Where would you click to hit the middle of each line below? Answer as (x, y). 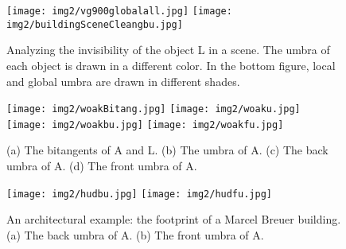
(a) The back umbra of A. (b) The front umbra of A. (135, 234)
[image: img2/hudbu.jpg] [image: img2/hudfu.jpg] (139, 194)
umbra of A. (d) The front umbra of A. (102, 165)
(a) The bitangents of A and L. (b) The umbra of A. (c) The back (167, 150)
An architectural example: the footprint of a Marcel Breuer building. (174, 219)
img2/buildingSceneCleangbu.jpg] (95, 24)
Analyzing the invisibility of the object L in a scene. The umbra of (168, 50)
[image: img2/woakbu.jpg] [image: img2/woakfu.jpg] (145, 124)
